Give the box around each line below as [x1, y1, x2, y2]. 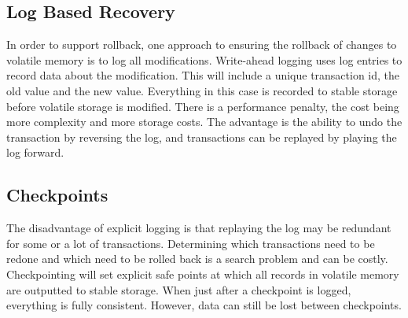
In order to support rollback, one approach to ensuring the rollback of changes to [6, 36, 397, 53]
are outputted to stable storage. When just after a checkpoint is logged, [6, 281, 351, 298]
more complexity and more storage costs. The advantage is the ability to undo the [6, 113, 402, 130]
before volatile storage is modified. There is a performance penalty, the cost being [6, 98, 399, 114]
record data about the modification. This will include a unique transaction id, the [6, 67, 400, 83]
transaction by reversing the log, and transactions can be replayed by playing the [6, 128, 397, 145]
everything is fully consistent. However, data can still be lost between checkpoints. [6, 297, 402, 313]
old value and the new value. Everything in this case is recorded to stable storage [6, 82, 398, 98]
